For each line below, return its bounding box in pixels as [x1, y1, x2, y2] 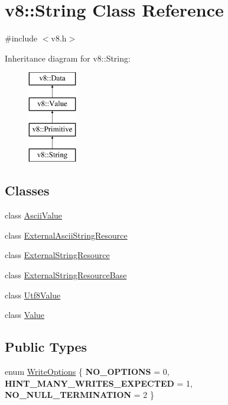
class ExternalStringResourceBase [5, 269, 127, 281]
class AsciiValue [5, 209, 63, 221]
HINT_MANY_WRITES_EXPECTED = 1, [5, 377, 193, 389]
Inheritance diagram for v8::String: [5, 52, 131, 64]
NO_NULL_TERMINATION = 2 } [5, 388, 154, 401]
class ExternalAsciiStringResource [5, 229, 128, 241]
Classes [5, 181, 50, 200]
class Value [5, 308, 45, 321]
